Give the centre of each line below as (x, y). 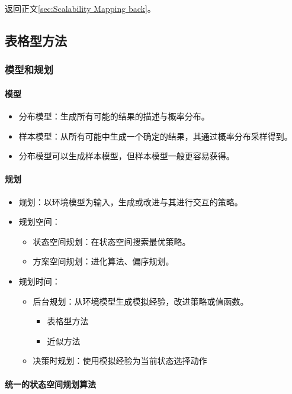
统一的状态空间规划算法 (50, 384)
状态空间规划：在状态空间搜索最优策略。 (112, 241)
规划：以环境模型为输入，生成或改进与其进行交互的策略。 (131, 201)
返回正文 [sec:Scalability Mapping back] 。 (80, 8)
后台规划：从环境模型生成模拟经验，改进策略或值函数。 (141, 301)
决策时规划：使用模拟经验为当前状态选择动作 (120, 361)
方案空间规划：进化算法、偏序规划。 (103, 261)
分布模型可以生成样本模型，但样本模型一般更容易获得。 (126, 156)
